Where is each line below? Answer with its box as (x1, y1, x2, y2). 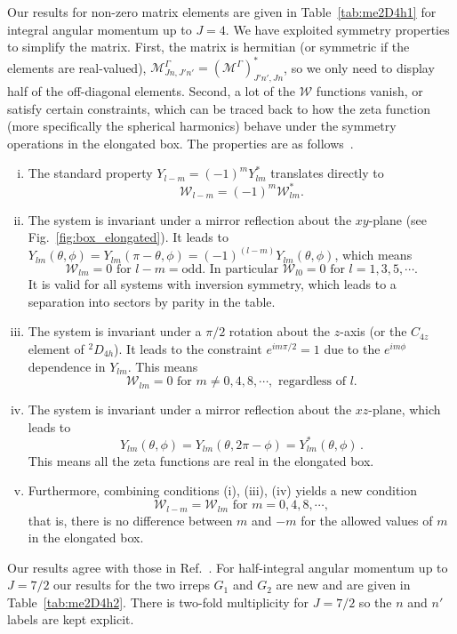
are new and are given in (276, 575, 411, 594)
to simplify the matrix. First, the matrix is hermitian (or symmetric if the (7, 37, 410, 56)
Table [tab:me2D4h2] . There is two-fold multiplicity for (7, 592, 309, 611)
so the (358, 592, 392, 611)
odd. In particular (181, 262, 279, 276)
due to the (324, 340, 381, 357)
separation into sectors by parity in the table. (28, 292, 276, 310)
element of (28, 340, 84, 357)
